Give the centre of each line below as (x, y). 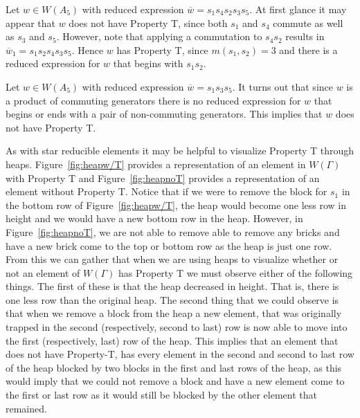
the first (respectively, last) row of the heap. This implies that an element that (172, 340)
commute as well (308, 22)
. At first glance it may (298, 9)
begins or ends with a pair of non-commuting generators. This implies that (164, 114)
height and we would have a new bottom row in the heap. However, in (154, 218)
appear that (31, 22)
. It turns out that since (282, 86)
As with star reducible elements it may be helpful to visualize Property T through (180, 151)
